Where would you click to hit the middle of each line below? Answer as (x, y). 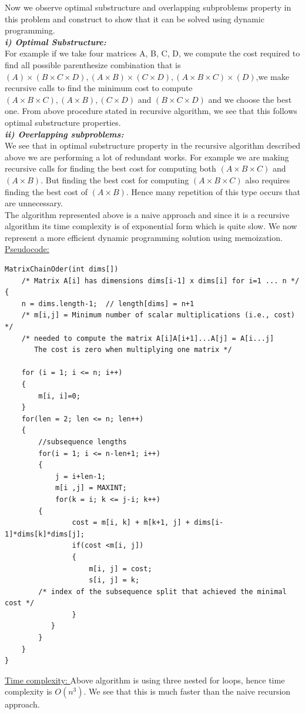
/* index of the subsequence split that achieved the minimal (162, 591)
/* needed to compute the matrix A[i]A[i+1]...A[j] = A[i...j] (148, 338)
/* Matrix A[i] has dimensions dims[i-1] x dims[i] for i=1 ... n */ (160, 281)
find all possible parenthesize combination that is (93, 64)
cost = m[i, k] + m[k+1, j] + (131, 523)
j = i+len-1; (80, 476)
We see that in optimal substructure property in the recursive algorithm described (153, 145)
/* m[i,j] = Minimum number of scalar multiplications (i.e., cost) (158, 315)
